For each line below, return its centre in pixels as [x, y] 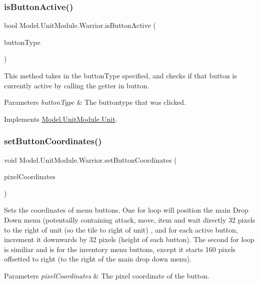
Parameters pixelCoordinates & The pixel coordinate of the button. [107, 275]
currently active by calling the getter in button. [77, 85]
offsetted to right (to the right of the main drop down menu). [98, 259]
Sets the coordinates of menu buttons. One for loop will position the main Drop [126, 210]
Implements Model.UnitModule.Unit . [61, 119]
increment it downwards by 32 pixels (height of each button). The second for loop [129, 239]
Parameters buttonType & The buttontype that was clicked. [95, 102]
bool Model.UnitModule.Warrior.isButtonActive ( [80, 25]
